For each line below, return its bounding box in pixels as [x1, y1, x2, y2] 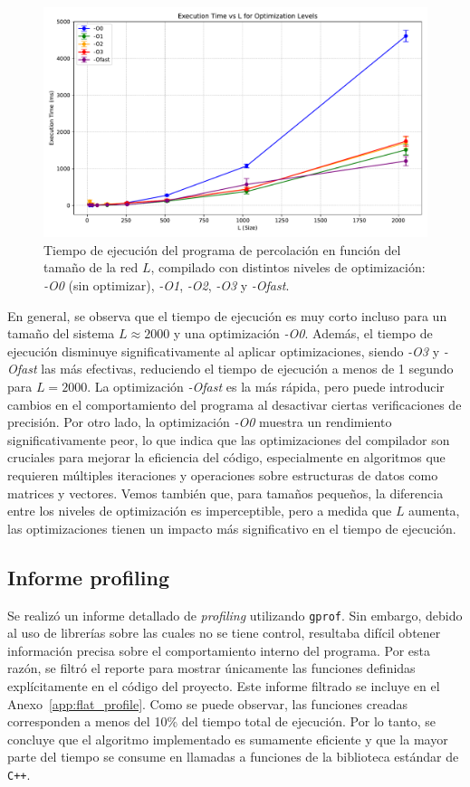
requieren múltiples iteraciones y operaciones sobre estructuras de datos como [7, 465, 438, 484]
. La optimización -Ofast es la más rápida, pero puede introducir [87, 376, 445, 395]
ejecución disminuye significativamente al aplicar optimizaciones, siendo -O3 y [7, 341, 440, 360]
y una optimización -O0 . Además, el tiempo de [173, 324, 433, 343]
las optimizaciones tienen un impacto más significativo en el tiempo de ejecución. [7, 518, 456, 537]
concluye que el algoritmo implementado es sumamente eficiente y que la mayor [7, 729, 448, 748]
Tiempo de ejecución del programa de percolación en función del [43, 240, 401, 259]
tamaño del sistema [7, 324, 115, 343]
